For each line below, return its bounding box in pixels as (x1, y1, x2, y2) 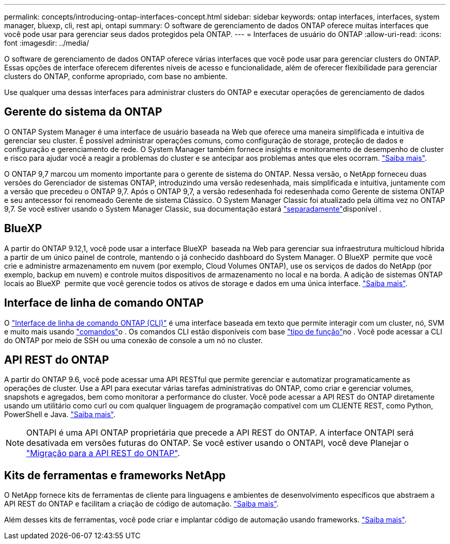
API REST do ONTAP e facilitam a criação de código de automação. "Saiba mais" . (4, 499, 279, 509)
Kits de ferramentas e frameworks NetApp (4, 468, 226, 482)
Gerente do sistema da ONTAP (4, 105, 162, 119)
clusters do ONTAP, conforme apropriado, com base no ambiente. (4, 72, 228, 81)
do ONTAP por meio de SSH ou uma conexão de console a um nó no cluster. (4, 335, 263, 345)
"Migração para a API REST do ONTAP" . (26, 448, 180, 459)
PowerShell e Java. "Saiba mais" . (4, 410, 116, 419)
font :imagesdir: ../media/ (4, 39, 89, 47)
